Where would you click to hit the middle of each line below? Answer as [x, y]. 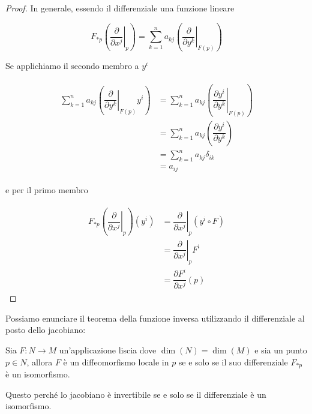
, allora [40, 361]
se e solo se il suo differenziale [233, 361]
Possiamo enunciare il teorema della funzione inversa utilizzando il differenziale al [155, 318]
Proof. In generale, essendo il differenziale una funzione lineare [120, 8]
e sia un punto [281, 350]
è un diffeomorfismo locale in [116, 361]
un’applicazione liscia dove [108, 350]
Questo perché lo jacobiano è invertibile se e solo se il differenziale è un [136, 394]
